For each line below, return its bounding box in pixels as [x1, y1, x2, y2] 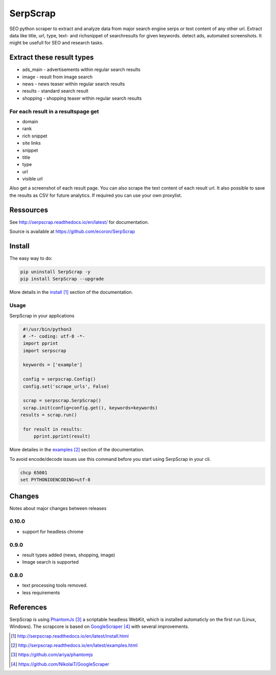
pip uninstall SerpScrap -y [20, 269, 90, 275]
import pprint [23, 340, 58, 346]
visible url [22, 176, 43, 182]
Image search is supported [22, 559, 79, 565]
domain [22, 118, 38, 125]
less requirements [22, 589, 60, 595]
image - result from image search [22, 74, 93, 80]
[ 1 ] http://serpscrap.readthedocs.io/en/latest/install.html [11, 633, 129, 639]
